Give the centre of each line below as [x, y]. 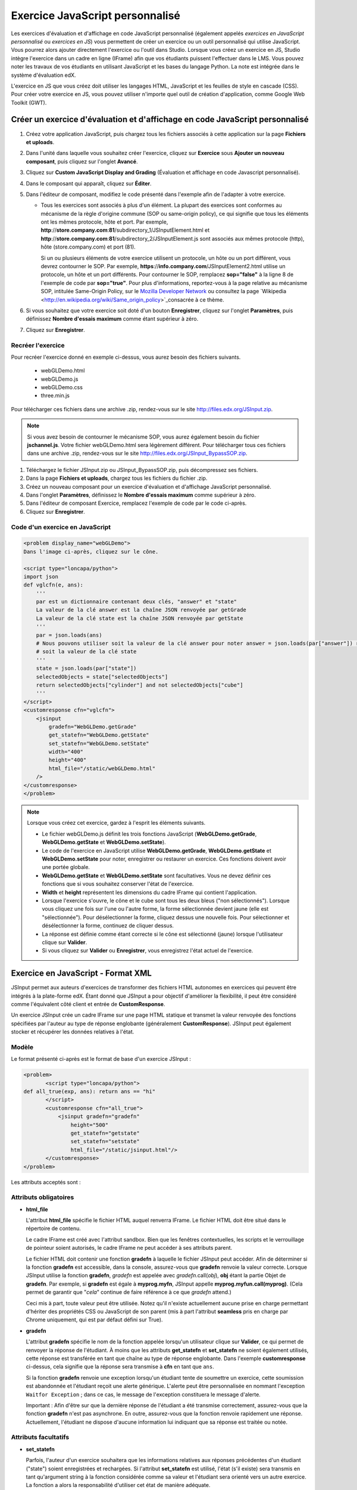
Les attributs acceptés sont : [46, 1182]
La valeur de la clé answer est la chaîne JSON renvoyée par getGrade [141, 610]
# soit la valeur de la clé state [86, 652]
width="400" [66, 752]
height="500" [90, 1125]
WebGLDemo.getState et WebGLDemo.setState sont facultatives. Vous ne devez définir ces [156, 876]
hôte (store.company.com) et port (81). [88, 247]
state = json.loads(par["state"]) [86, 668]
